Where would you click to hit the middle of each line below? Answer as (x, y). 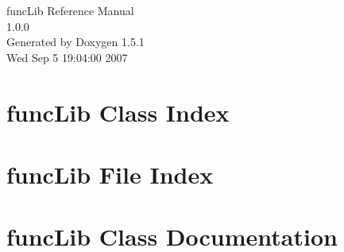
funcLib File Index (110, 174)
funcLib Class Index (118, 112)
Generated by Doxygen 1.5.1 (75, 42)
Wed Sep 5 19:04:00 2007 (67, 57)
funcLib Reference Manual (70, 10)
